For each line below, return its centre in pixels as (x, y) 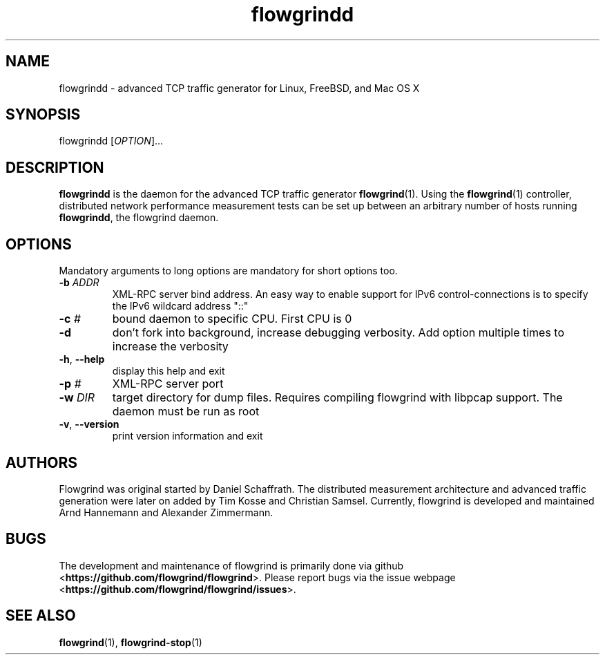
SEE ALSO (41, 616)
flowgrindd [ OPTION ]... (111, 141)
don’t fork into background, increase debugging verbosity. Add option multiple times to (338, 333)
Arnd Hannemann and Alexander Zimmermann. (166, 512)
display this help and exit (169, 371)
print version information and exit (188, 436)
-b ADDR (79, 283)
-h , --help (82, 359)
